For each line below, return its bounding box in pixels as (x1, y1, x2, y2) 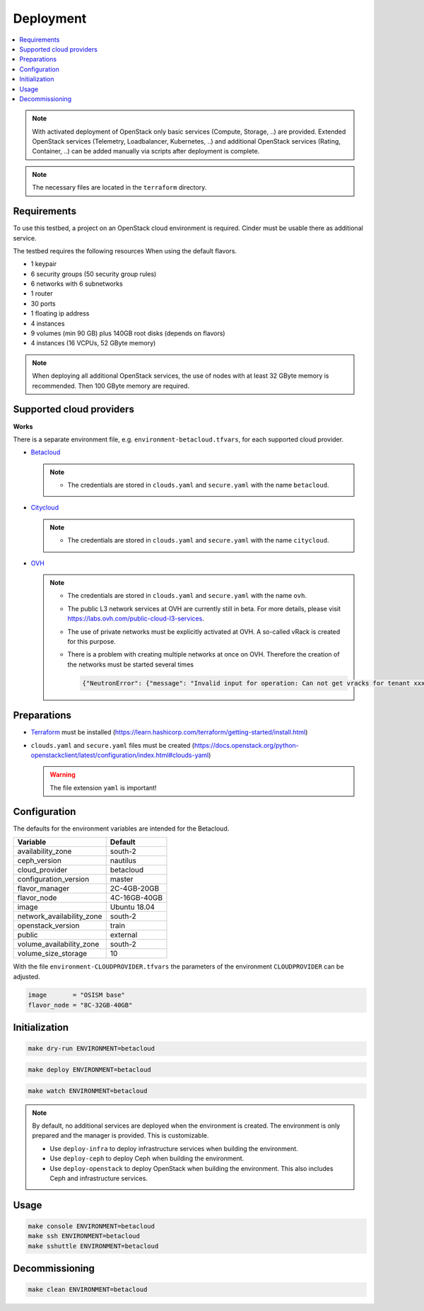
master (110, 874, 134, 884)
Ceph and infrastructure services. (49, 1174, 148, 1182)
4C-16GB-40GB (110, 893, 163, 903)
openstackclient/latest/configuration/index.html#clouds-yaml (30, 751, 209, 760)
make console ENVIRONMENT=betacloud (28, 1222, 155, 1230)
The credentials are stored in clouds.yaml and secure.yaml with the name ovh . (67, 591, 307, 600)
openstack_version (17, 920, 80, 930)
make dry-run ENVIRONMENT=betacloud (28, 1044, 155, 1053)
